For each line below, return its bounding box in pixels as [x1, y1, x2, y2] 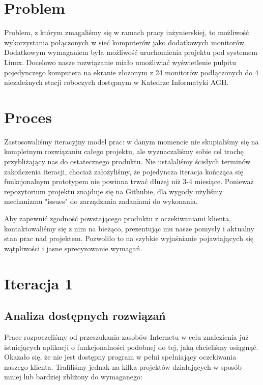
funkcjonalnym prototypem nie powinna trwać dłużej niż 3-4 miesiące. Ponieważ [4, 176, 254, 187]
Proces [4, 106, 52, 127]
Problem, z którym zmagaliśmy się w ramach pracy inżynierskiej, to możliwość [4, 27, 249, 38]
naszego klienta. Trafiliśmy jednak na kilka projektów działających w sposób [4, 361, 242, 372]
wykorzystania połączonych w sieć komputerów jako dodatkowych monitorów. [4, 37, 246, 47]
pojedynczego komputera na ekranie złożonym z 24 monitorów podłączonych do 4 [4, 67, 258, 77]
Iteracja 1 [4, 273, 73, 293]
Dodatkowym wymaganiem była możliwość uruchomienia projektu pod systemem [4, 47, 257, 57]
